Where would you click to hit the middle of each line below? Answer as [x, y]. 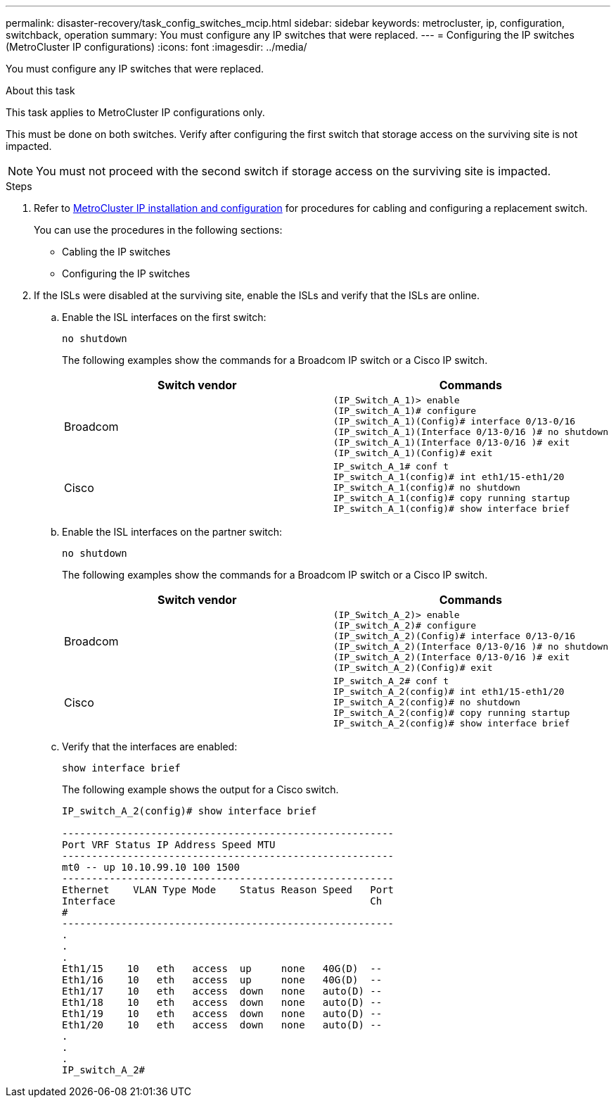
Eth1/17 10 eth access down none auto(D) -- [222, 991]
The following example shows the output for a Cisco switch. [200, 789]
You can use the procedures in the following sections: [158, 230]
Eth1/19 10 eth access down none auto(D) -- [222, 1014]
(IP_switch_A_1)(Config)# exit [413, 453]
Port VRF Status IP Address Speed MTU [169, 845]
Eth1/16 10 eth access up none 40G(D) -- [222, 980]
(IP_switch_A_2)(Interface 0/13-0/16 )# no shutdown [470, 647]
